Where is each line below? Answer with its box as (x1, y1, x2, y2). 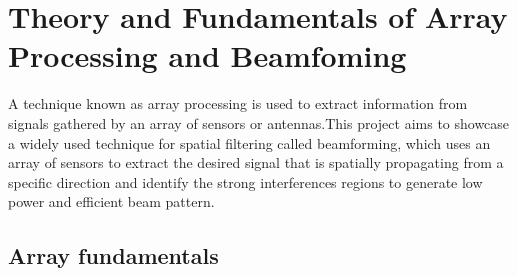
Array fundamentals (8, 240, 219, 271)
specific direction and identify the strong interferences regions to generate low (8, 171, 483, 192)
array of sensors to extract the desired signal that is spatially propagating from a (8, 152, 504, 173)
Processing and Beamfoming (8, 35, 407, 76)
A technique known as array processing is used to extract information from (8, 93, 468, 114)
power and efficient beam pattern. (8, 191, 215, 212)
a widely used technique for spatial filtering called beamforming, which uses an (8, 132, 491, 153)
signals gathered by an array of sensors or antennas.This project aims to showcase (8, 112, 510, 133)
